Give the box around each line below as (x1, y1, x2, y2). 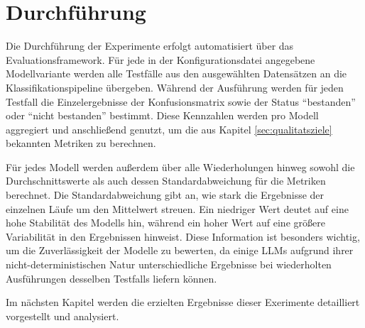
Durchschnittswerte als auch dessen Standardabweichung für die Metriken (6, 173, 326, 188)
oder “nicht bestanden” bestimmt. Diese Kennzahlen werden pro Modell (6, 108, 319, 123)
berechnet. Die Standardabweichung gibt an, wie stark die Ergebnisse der (6, 187, 325, 202)
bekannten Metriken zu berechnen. (6, 136, 156, 151)
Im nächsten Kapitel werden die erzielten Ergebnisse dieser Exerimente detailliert (6, 295, 360, 310)
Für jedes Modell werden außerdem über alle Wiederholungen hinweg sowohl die (6, 159, 355, 174)
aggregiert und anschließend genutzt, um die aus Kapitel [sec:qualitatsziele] (6, 121, 332, 136)
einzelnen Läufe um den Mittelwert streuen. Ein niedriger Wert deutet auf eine (6, 201, 349, 216)
